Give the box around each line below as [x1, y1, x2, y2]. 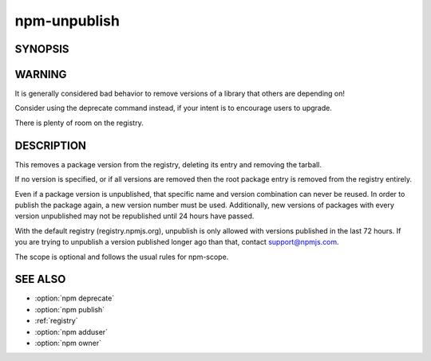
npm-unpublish [14, 12, 120, 29]
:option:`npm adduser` [34, 327, 108, 336]
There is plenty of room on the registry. [14, 118, 144, 128]
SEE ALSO [14, 273, 66, 286]
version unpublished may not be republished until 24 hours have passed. [14, 211, 255, 221]
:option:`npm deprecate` [34, 293, 115, 303]
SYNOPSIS [14, 42, 69, 56]
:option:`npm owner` [34, 338, 102, 347]
